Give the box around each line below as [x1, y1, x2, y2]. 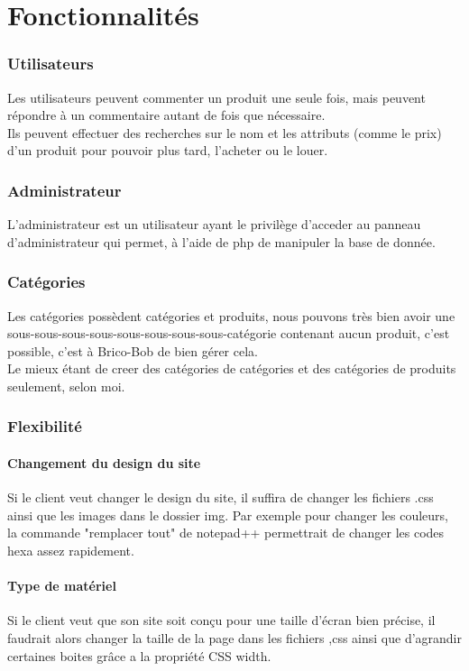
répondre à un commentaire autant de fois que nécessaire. [7, 106, 326, 124]
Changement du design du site [7, 454, 201, 472]
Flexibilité [7, 415, 82, 437]
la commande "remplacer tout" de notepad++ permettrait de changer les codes [7, 523, 445, 542]
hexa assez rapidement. [7, 540, 134, 559]
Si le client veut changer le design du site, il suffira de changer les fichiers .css [7, 488, 434, 507]
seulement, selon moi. [7, 376, 125, 395]
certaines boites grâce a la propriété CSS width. [7, 646, 271, 665]
